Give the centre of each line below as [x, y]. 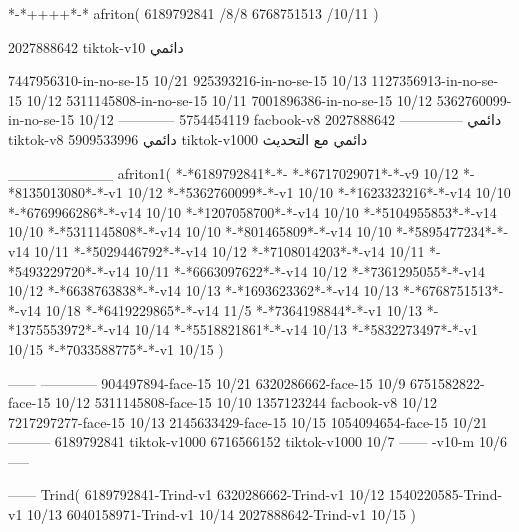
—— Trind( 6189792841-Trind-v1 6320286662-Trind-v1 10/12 [196, 494]
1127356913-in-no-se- [435, 80]
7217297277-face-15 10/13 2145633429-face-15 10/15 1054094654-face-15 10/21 [248, 421]
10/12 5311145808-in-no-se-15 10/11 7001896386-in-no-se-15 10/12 [229, 99]
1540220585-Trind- [445, 494]
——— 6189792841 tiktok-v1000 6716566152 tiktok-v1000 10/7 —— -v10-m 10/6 [257, 441]
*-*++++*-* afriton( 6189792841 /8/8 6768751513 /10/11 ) [193, 13]
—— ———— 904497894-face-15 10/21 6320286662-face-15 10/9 [207, 382]
